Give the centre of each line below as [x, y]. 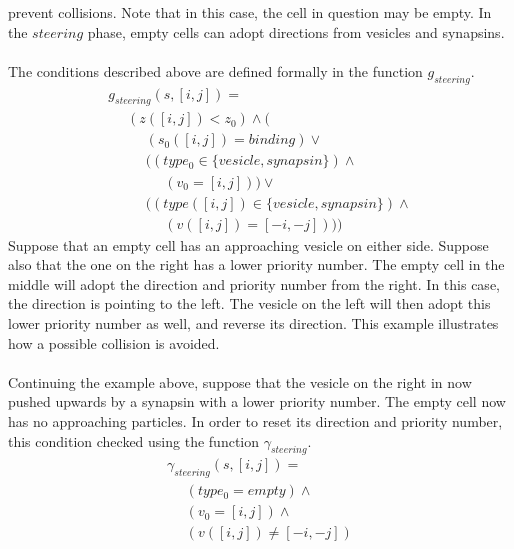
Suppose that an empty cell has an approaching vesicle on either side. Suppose [248, 244]
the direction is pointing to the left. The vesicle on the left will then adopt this [249, 303]
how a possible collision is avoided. [114, 342]
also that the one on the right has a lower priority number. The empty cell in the [256, 264]
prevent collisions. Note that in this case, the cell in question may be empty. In [250, 12]
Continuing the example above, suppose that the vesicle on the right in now [240, 381]
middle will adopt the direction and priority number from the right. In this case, [254, 283]
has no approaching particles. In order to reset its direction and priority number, [255, 420]
